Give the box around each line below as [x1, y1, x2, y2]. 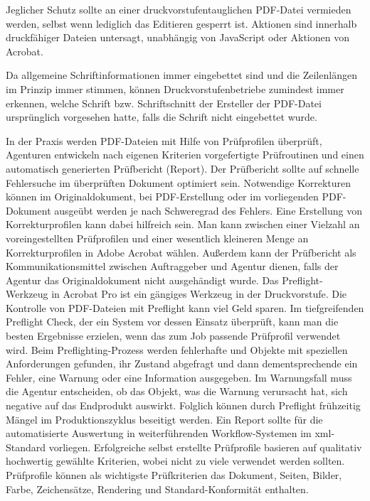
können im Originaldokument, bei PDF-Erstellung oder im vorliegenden [6, 189, 319, 204]
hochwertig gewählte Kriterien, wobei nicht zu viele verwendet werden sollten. [6, 453, 345, 468]
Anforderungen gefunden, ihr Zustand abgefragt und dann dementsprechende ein [6, 356, 358, 371]
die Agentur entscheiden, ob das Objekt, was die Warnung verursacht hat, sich [6, 384, 348, 399]
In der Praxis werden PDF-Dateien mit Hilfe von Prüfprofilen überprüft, [6, 133, 322, 148]
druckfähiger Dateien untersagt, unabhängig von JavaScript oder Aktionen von [6, 30, 349, 45]
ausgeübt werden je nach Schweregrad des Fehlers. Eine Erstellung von [54, 203, 363, 217]
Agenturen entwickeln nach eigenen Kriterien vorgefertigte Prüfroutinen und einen [6, 147, 364, 162]
